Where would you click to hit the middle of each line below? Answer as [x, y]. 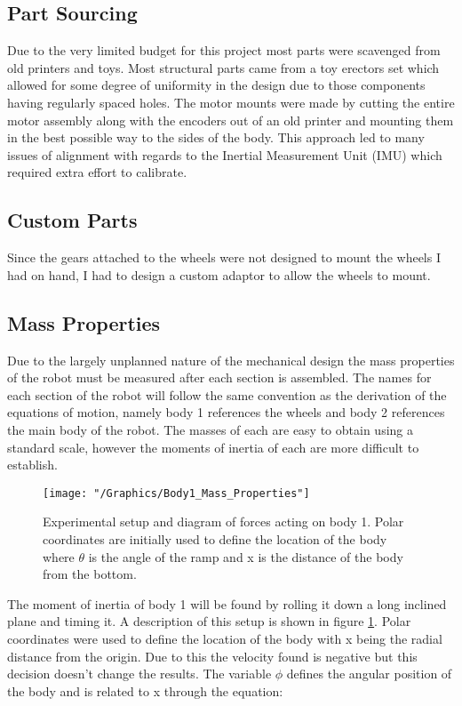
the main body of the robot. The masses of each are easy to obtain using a [210, 429]
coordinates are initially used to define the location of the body [215, 538]
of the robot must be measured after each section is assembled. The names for [219, 377]
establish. [32, 465]
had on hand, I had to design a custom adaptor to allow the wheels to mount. [219, 274]
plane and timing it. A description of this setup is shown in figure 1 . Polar [209, 621]
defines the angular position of [369, 674]
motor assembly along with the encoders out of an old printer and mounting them [231, 120]
